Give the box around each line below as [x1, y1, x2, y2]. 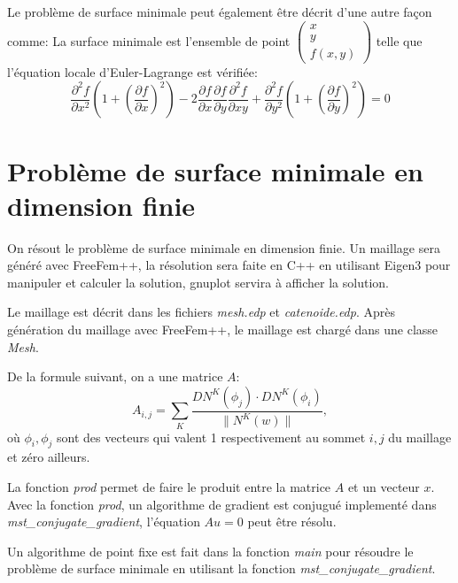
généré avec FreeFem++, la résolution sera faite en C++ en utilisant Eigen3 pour [7, 256, 451, 274]
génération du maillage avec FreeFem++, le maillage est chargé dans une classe [7, 320, 439, 339]
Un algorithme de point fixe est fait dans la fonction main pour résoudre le [7, 541, 414, 560]
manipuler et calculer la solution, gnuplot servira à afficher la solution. [7, 272, 389, 291]
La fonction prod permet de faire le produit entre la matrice [7, 477, 331, 495]
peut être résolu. [247, 512, 337, 531]
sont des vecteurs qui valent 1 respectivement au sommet [57, 427, 366, 446]
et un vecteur [347, 477, 420, 495]
